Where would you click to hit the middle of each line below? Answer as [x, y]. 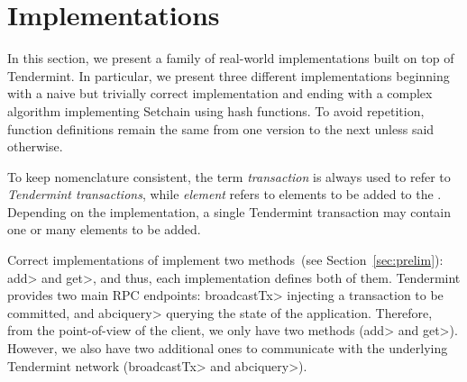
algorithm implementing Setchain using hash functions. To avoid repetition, [216, 110]
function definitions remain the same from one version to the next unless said [221, 128]
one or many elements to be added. [104, 229]
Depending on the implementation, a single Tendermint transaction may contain [229, 211]
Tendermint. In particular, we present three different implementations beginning [229, 75]
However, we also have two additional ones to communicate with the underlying [228, 348]
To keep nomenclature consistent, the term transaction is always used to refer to [229, 176]
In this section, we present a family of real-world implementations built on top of [231, 58]
